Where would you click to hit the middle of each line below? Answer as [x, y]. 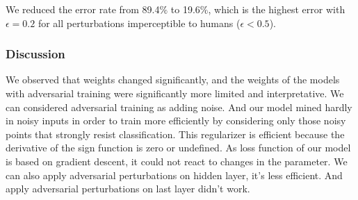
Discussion [35, 54]
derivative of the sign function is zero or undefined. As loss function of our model [178, 148]
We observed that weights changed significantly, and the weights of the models [173, 80]
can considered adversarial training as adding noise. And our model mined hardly [179, 107]
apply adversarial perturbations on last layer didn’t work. [128, 189]
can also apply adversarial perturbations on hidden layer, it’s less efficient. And [174, 175]
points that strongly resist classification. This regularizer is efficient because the [175, 134]
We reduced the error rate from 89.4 [83, 9]
